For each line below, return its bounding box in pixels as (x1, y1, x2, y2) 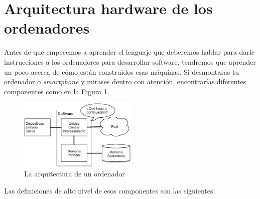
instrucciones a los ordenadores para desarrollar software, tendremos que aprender (4, 56, 256, 67)
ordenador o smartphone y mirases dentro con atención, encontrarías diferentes (4, 76, 246, 87)
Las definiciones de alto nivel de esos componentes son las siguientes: (4, 185, 215, 195)
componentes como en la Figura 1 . (4, 86, 109, 96)
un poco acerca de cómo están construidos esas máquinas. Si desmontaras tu (4, 66, 239, 77)
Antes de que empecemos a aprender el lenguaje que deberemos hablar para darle (4, 47, 254, 57)
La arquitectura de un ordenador (24, 168, 125, 178)
